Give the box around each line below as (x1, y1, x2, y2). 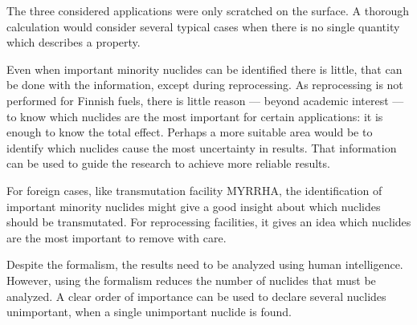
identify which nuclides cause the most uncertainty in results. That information (6, 139, 397, 156)
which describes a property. (6, 34, 141, 51)
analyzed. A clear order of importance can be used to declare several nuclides (6, 287, 386, 304)
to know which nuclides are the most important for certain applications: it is (6, 108, 383, 124)
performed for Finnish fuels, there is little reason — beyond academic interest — (6, 91, 404, 108)
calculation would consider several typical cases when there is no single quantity (6, 18, 400, 35)
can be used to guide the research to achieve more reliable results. (6, 155, 330, 172)
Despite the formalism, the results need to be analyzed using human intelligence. (6, 256, 403, 273)
